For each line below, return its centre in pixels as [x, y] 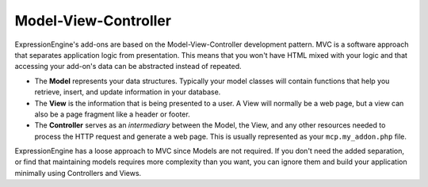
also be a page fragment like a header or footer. [112, 114]
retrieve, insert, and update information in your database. [128, 92]
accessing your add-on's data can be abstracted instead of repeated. [128, 67]
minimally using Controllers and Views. [78, 173]
